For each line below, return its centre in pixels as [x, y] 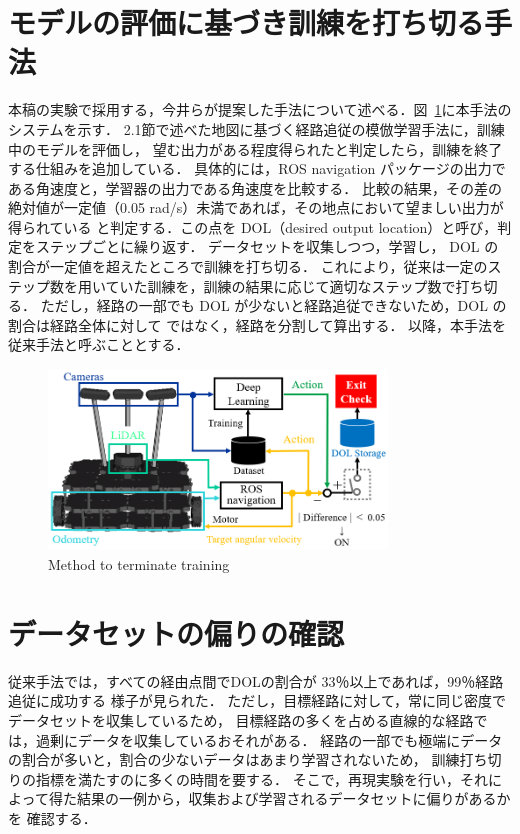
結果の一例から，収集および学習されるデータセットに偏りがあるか [293, 798]
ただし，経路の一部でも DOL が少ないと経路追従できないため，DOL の [273, 305]
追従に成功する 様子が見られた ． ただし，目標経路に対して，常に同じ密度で [257, 700]
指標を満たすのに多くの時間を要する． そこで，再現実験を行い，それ [262, 778]
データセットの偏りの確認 [176, 632]
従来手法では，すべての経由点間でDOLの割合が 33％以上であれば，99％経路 [256, 680]
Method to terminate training [139, 564]
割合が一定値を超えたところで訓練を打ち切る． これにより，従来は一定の [248, 266]
